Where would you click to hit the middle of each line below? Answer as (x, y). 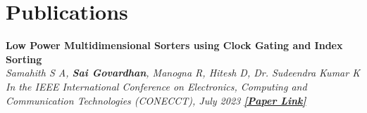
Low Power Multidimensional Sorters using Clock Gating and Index (174, 45)
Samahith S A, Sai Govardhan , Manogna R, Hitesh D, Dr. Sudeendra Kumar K (183, 73)
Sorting (24, 59)
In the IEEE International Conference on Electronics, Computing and (156, 86)
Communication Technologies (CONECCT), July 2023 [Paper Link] (156, 100)
